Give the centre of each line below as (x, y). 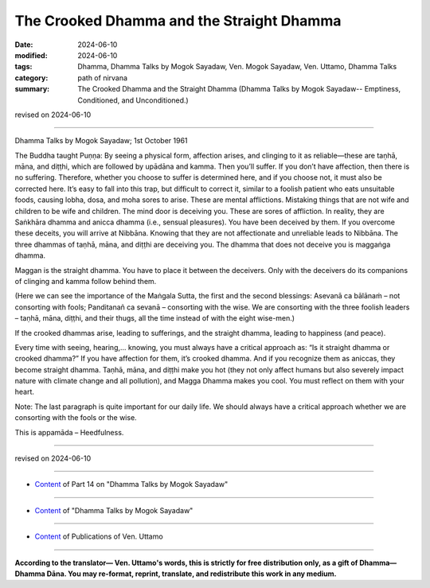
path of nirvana (102, 78)
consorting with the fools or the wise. (76, 418)
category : (31, 78)
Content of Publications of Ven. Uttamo (99, 536)
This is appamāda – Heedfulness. (69, 432)
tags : (23, 67)
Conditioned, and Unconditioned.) (133, 100)
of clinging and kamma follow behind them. (86, 281)
